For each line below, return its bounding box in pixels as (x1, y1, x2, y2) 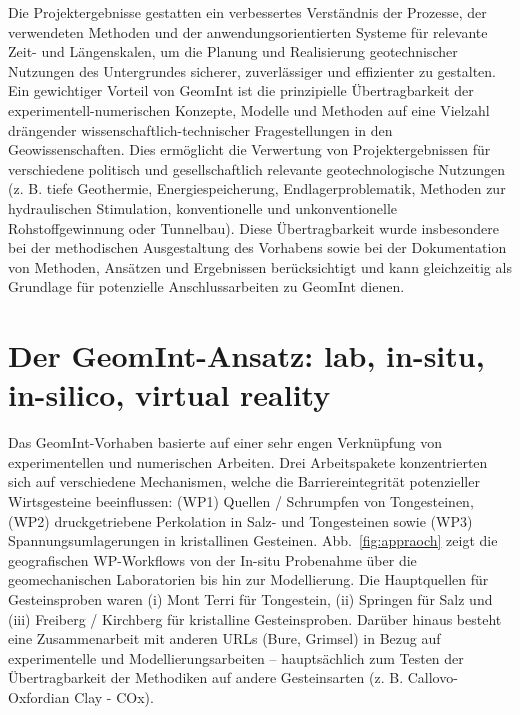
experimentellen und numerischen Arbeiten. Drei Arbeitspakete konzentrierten (8, 451, 488, 472)
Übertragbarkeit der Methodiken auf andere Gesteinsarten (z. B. (8, 667, 404, 688)
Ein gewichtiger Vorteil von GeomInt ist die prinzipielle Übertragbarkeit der (8, 80, 474, 101)
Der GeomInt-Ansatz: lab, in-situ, (8, 335, 485, 376)
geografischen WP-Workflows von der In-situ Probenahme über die (8, 549, 417, 570)
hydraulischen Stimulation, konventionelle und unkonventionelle (8, 197, 398, 218)
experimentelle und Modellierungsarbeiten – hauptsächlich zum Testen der (8, 647, 464, 668)
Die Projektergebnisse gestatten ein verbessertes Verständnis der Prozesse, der (8, 2, 487, 22)
